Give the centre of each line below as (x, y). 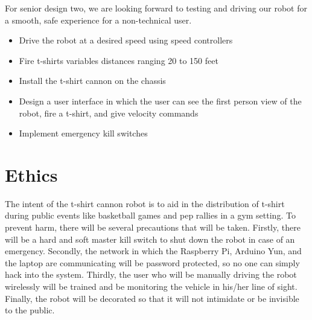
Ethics (31, 174)
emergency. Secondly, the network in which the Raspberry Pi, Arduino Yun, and (153, 251)
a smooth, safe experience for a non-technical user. (98, 20)
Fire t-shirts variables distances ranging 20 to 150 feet (119, 60)
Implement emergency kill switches (83, 133)
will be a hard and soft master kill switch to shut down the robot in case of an (150, 239)
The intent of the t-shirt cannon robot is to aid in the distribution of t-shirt (145, 203)
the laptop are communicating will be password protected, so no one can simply (152, 262)
